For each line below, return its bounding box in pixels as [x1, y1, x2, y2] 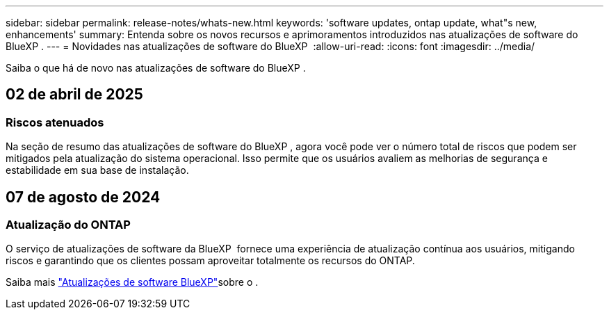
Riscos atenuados [6, 115, 104, 129]
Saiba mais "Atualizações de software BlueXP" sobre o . [6, 276, 259, 289]
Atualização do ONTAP [6, 218, 131, 232]
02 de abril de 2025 [6, 86, 143, 104]
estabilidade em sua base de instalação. [6, 164, 189, 177]
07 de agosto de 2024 [6, 188, 161, 206]
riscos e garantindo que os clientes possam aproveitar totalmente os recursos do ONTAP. [6, 255, 415, 267]
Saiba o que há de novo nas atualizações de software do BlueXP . [6, 62, 306, 74]
